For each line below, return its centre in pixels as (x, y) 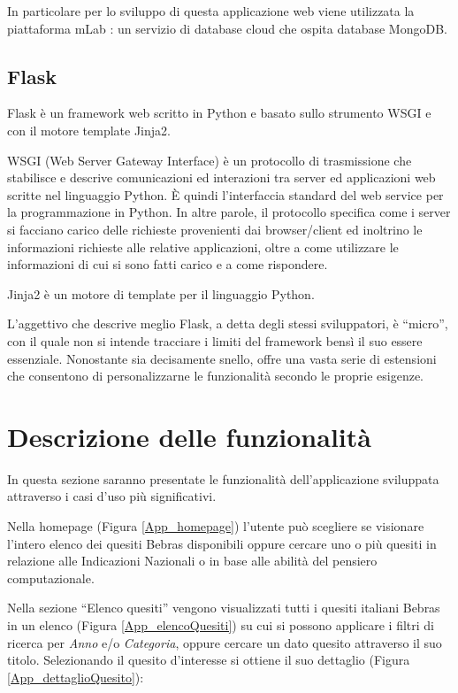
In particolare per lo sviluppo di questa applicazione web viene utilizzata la (211, 11)
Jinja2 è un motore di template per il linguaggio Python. (161, 293)
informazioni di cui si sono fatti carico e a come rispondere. (168, 264)
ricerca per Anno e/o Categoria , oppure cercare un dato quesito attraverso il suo (225, 642)
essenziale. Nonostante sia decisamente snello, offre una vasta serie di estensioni (222, 358)
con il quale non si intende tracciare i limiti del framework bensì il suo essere (215, 340)
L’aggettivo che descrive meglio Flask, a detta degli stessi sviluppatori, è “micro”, (228, 323)
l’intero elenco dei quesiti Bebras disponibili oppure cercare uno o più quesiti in (222, 543)
